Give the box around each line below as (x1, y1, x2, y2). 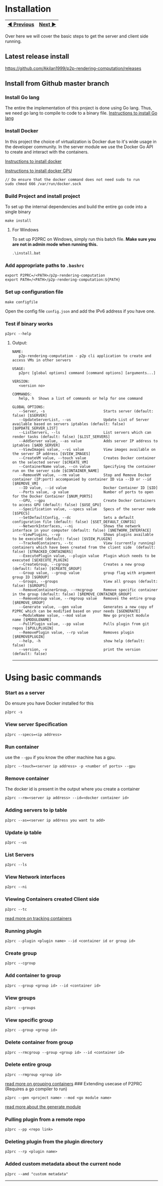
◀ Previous (7, 21, 34, 28)
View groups (5, 994, 36, 1001)
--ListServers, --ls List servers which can (18, 430, 151, 435)
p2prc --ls (5, 862, 27, 867)
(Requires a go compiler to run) (5, 1086, 67, 1092)
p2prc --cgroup (5, 961, 36, 966)
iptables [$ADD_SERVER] (12, 443, 61, 448)
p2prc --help (5, 331, 32, 336)
